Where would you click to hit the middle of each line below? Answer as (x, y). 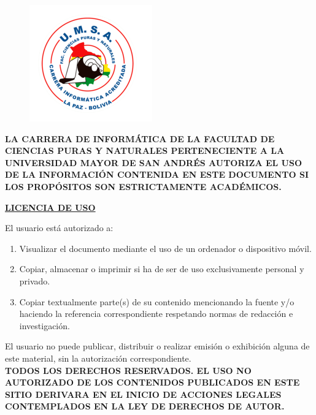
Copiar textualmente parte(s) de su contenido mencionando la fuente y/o (157, 301)
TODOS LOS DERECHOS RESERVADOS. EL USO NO (128, 370)
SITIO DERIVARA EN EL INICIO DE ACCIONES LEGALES (143, 394)
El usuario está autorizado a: (59, 228)
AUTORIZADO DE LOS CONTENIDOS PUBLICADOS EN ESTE (152, 382)
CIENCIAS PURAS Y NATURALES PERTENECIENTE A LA (145, 150)
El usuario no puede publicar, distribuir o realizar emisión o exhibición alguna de (157, 346)
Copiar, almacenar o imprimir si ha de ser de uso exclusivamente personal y (162, 269)
